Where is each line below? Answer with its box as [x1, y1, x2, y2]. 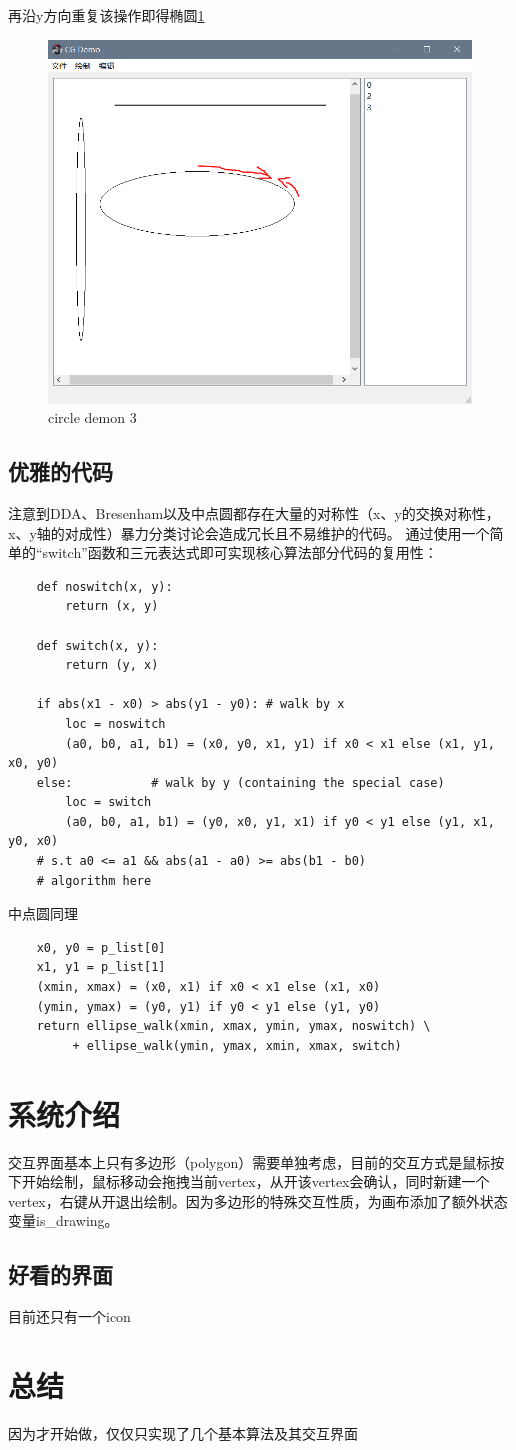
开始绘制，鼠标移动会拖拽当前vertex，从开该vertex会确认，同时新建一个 [21, 1171, 490, 1192]
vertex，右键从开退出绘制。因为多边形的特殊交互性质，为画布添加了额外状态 [8, 1190, 508, 1211]
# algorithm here [36, 873, 152, 888]
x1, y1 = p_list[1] [36, 960, 166, 975]
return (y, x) [65, 658, 159, 673]
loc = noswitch [65, 716, 166, 731]
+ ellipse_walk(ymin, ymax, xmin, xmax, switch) [72, 1038, 402, 1053]
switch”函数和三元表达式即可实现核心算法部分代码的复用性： [42, 542, 438, 563]
